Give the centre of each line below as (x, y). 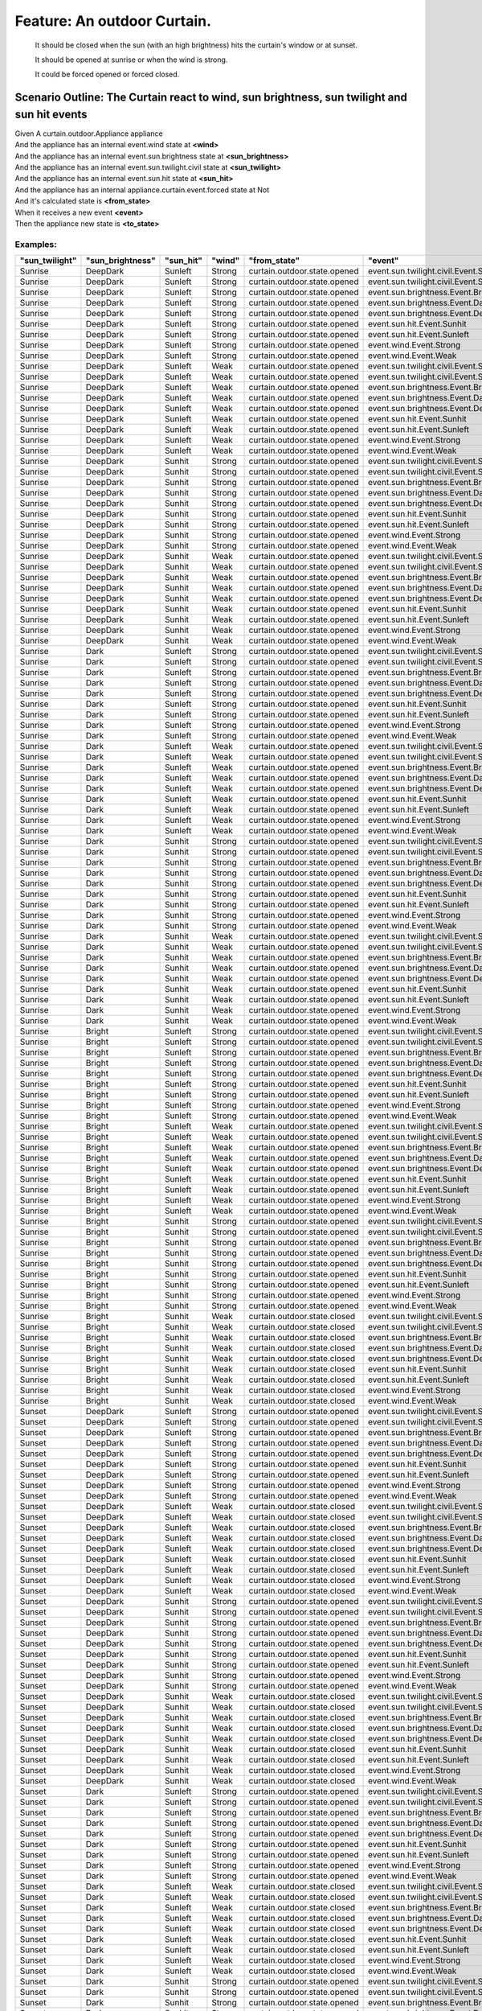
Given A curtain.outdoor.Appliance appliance (89, 134)
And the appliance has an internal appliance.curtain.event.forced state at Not (142, 190)
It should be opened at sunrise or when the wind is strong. (131, 60)
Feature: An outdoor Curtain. (113, 21)
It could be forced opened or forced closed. (107, 74)
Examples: (36, 244)
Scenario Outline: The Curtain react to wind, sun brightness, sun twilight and (211, 98)
